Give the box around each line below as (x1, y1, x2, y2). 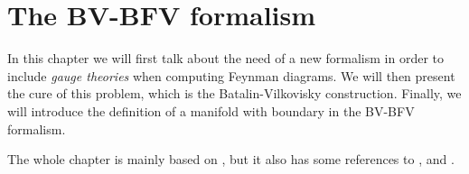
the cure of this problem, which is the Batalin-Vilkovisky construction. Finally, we (7, 84, 462, 103)
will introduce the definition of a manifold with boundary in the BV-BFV (7, 101, 415, 120)
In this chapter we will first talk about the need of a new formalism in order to (7, 49, 445, 68)
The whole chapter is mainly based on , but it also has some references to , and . (7, 150, 455, 169)
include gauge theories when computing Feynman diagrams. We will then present (7, 66, 455, 85)
